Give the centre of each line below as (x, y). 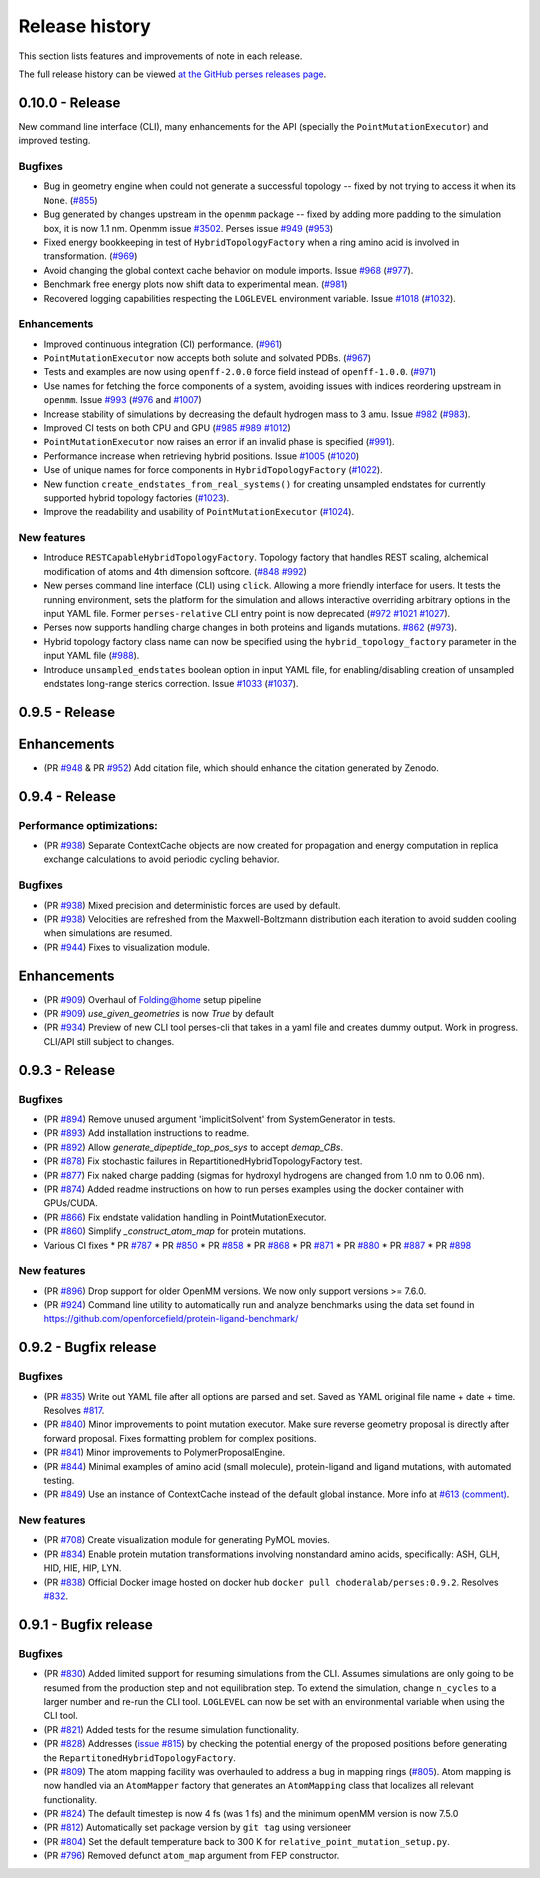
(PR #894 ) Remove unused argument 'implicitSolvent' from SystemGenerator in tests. (219, 1119)
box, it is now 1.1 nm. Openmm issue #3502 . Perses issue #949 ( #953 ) (188, 228)
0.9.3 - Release (67, 1070)
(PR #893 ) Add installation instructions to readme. (146, 1133)
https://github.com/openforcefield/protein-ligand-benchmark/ (171, 1319)
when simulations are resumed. (108, 933)
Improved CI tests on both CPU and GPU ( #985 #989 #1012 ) (167, 427)
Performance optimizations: (88, 825)
